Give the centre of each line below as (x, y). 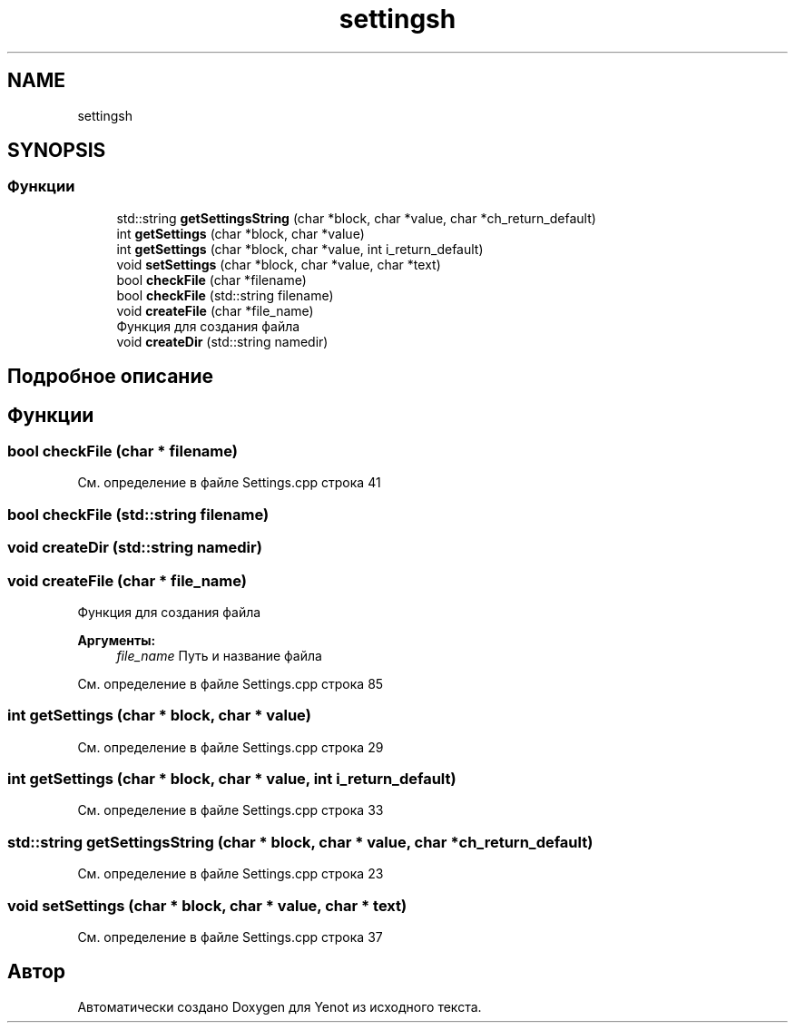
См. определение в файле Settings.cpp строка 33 (231, 810)
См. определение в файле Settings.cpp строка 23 (231, 874)
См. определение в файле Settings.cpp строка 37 (230, 937)
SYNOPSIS (57, 151)
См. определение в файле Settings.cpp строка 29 (231, 747)
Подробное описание (110, 377)
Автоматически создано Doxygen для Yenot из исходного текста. (280, 1006)
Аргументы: (117, 640)
